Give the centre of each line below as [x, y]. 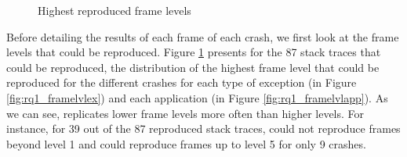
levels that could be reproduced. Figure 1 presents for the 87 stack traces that [194, 52]
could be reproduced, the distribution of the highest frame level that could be [193, 67]
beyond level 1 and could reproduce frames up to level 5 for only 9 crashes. [186, 143]
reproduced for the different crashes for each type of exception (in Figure [182, 82]
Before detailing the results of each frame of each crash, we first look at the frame [203, 36]
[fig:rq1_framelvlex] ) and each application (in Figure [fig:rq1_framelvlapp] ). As [197, 97]
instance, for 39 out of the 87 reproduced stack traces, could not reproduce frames [203, 128]
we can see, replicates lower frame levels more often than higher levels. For [185, 113]
